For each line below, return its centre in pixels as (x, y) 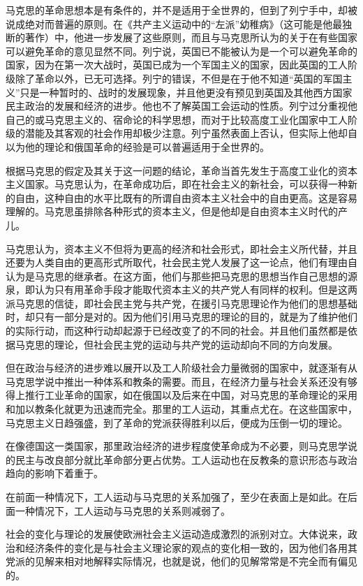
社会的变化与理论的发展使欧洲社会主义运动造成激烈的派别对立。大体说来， (177, 534)
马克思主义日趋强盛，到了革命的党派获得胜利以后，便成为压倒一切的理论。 (177, 422)
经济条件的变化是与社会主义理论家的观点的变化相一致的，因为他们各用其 (191, 547)
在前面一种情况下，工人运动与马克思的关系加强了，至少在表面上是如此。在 (177, 497)
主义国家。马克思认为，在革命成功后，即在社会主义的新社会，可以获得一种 (177, 184)
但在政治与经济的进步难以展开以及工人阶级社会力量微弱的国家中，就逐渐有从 (181, 368)
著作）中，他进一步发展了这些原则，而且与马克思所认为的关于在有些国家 (191, 37)
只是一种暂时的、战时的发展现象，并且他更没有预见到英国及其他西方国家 (186, 92)
